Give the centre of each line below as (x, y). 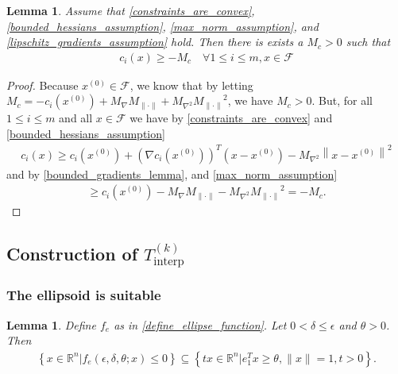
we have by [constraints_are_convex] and (231, 118)
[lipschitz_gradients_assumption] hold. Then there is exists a (155, 42)
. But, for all (342, 100)
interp (169, 262)
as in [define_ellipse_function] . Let (200, 324)
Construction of (72, 254)
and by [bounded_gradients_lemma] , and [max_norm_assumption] (172, 174)
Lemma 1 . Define (51, 324)
